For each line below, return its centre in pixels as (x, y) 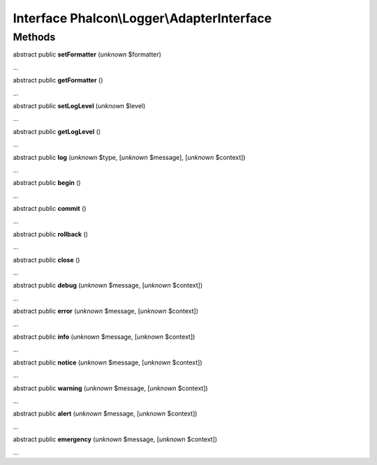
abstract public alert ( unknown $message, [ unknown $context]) (105, 414)
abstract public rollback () (51, 234)
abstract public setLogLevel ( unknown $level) (79, 105)
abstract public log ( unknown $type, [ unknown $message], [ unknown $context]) (129, 157)
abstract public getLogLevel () (57, 131)
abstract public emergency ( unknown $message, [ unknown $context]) (115, 439)
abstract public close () (46, 260)
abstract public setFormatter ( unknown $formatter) (87, 54)
